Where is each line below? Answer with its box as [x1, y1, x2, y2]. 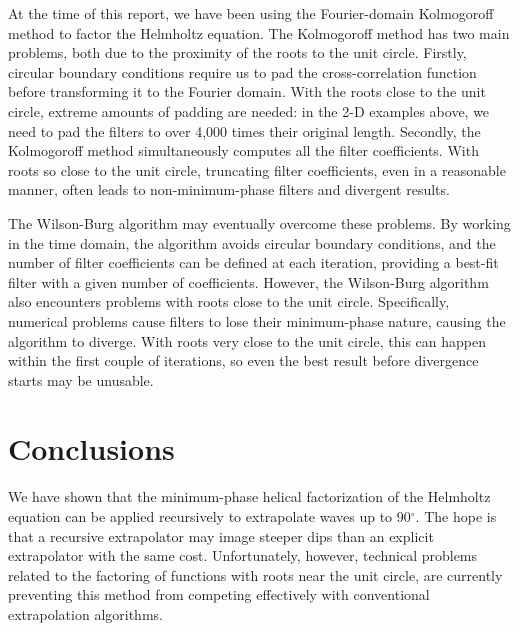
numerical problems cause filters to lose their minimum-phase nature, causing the [8, 310, 506, 331]
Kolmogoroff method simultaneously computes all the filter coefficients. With [8, 140, 479, 161]
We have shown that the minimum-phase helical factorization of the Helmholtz [8, 486, 491, 507]
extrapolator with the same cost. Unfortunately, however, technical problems [8, 545, 478, 566]
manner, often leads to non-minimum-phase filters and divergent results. [8, 179, 450, 200]
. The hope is [415, 506, 497, 526]
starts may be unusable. [8, 369, 154, 390]
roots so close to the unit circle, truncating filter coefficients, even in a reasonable [8, 159, 506, 180]
